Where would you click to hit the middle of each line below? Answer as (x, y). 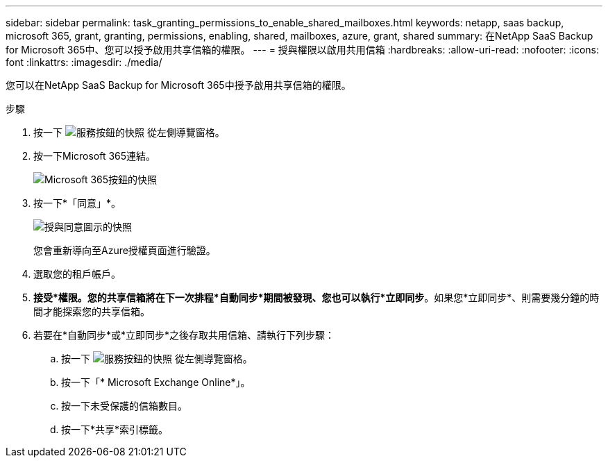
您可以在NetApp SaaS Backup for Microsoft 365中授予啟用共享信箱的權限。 (178, 85)
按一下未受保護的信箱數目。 (124, 406)
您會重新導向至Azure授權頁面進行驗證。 (125, 250)
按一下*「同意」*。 (77, 203)
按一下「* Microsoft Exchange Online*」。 (156, 382)
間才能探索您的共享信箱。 (92, 311)
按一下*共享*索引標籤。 (115, 429)
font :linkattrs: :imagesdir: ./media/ (84, 62)
